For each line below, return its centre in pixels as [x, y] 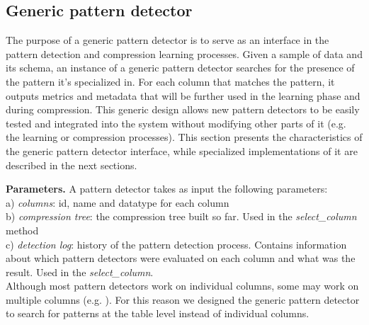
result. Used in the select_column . [80, 272]
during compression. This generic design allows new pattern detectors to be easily [183, 109]
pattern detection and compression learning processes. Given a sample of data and [184, 53]
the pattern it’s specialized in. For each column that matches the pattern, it [170, 81]
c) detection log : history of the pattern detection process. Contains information [176, 244]
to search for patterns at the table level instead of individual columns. [158, 313]
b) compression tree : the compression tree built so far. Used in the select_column [181, 216]
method [22, 230]
